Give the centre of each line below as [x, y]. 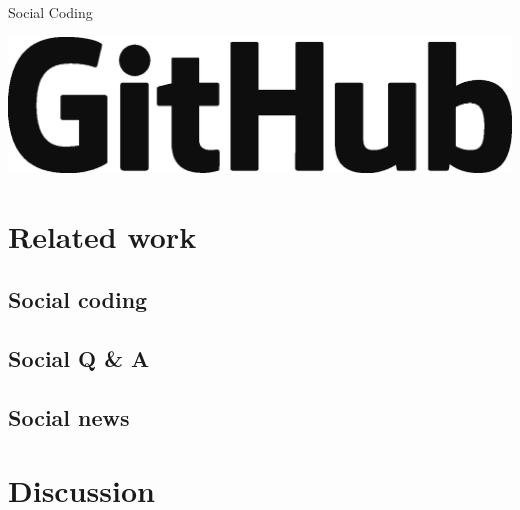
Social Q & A [79, 358]
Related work [102, 235]
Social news [69, 416]
